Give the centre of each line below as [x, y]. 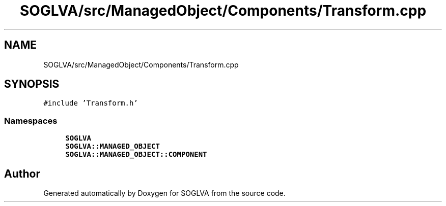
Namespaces [31, 121]
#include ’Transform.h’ [91, 103]
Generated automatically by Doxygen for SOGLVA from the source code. [164, 193]
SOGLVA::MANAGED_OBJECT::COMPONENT [136, 154]
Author [22, 174]
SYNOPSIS [32, 84]
